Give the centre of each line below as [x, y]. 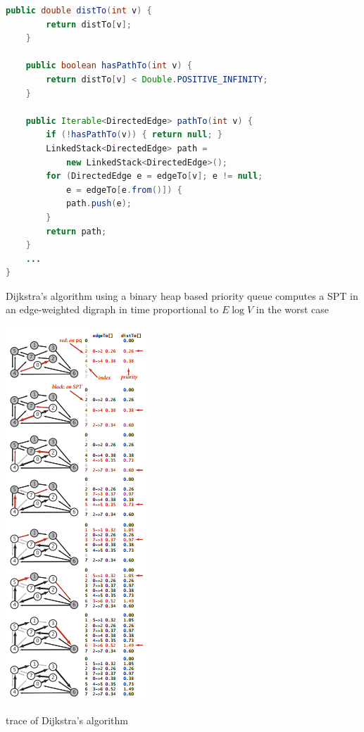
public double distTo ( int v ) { [79, 11]
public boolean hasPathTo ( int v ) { [109, 66]
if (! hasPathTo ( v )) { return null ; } [134, 135]
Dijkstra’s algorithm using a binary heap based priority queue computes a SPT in [182, 295]
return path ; [76, 231]
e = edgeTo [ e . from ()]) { [124, 190]
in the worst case [293, 309]
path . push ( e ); [99, 204]
